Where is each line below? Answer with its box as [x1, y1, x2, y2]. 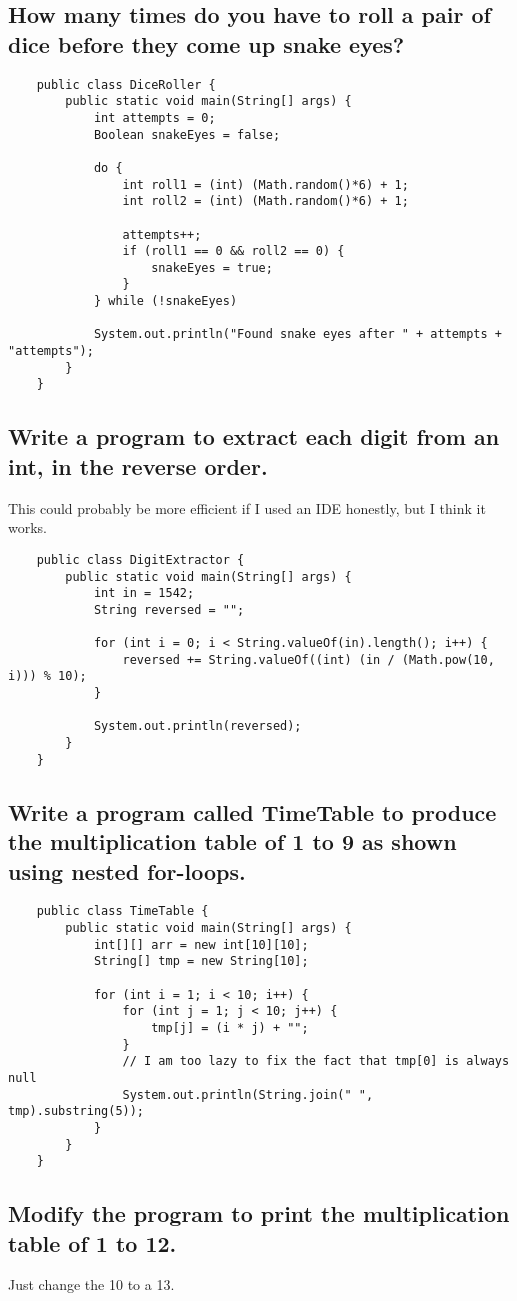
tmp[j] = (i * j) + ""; [151, 1020, 309, 1035]
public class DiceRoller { [36, 77, 216, 92]
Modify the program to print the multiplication [8, 1198, 510, 1229]
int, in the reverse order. [8, 450, 268, 481]
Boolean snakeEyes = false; [93, 127, 281, 142]
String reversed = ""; [93, 602, 245, 617]
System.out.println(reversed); [93, 719, 302, 734]
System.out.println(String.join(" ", [122, 1087, 374, 1102]
